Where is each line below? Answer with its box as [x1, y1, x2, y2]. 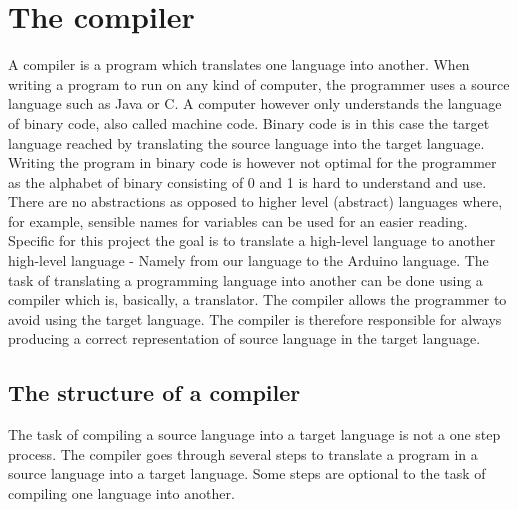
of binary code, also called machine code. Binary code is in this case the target [8, 112, 490, 133]
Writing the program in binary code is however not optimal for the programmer [8, 152, 497, 173]
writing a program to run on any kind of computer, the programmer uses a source [8, 73, 510, 94]
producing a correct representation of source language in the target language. [8, 328, 481, 349]
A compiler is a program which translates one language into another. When [8, 54, 470, 75]
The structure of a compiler [8, 377, 301, 408]
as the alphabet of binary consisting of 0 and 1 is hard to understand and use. [8, 171, 487, 192]
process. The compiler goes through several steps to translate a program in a [8, 443, 478, 464]
